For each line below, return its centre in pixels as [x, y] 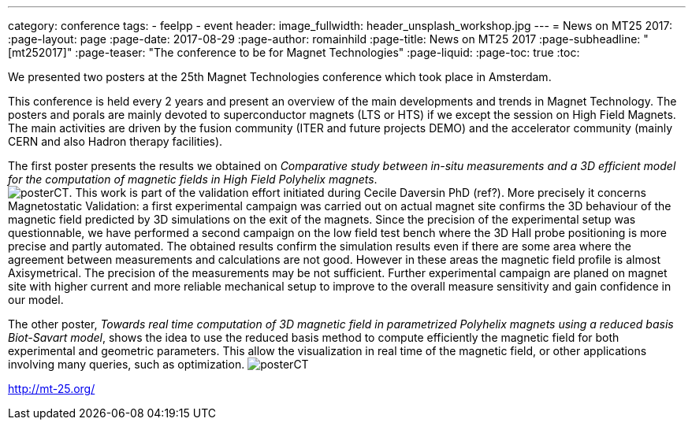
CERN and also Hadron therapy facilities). [115, 141]
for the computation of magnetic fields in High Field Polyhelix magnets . [193, 179]
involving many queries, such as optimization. [126, 364]
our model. [36, 300]
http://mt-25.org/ [52, 389]
